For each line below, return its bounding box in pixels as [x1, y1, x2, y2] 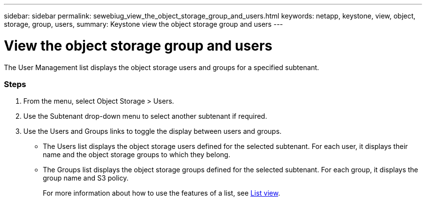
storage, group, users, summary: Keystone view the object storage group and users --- [4, 20, 283, 28]
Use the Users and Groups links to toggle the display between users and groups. [23, 127, 282, 136]
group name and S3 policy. [43, 174, 129, 183]
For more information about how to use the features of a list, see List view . [43, 189, 280, 198]
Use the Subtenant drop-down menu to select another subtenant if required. [23, 112, 267, 121]
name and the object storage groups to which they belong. [43, 150, 231, 159]
